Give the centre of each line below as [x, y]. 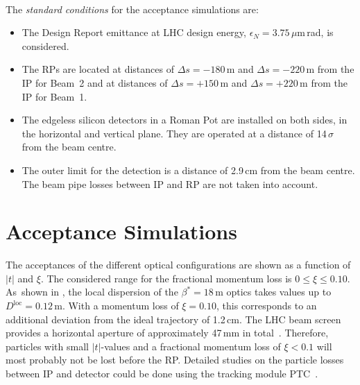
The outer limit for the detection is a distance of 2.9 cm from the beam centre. [188, 170]
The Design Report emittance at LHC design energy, [134, 32]
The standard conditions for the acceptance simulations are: [132, 9]
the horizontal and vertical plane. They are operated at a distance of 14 [174, 133]
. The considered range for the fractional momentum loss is [166, 278]
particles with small [47, 346]
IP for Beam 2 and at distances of [95, 82]
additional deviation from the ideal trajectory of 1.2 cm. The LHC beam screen [173, 319]
